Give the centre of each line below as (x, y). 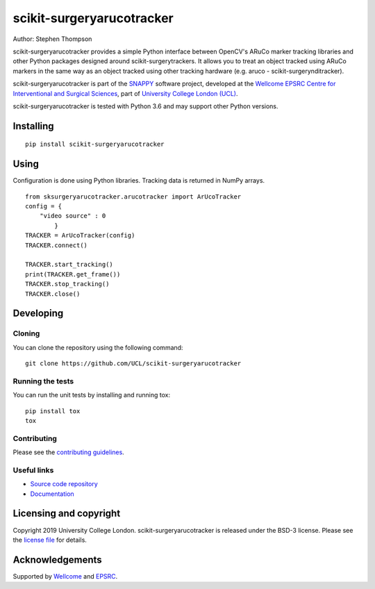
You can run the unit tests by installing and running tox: (91, 395)
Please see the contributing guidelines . (68, 452)
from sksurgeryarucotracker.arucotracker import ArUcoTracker (133, 197)
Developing (38, 314)
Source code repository (64, 484)
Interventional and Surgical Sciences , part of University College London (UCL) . (126, 93)
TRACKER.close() (53, 294)
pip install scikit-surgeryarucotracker (95, 144)
